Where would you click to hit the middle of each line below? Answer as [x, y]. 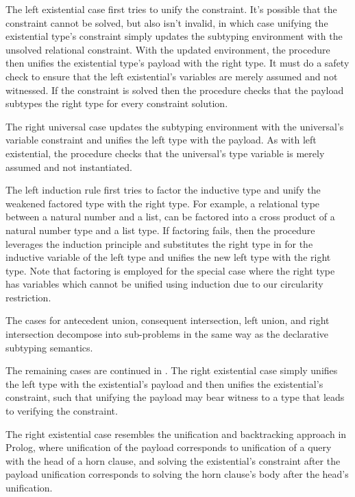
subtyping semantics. [49, 347]
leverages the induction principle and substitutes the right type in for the [159, 243]
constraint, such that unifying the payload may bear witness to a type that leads [175, 397]
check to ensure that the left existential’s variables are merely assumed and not [172, 76]
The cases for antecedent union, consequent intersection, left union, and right [168, 320]
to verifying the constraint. [62, 411]
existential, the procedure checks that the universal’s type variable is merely [165, 153]
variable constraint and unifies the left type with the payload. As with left [161, 140]
